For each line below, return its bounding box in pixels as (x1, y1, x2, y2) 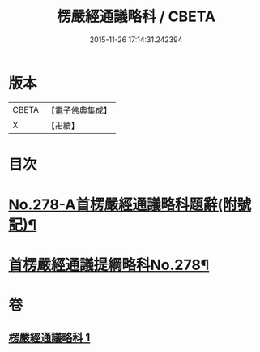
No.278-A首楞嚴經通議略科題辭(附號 (8, 195, 252, 214)
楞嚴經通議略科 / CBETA (56, 7, 216, 26)
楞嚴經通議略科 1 (8, 330, 91, 345)
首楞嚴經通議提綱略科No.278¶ (8, 256, 210, 274)
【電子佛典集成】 (46, 105, 112, 116)
